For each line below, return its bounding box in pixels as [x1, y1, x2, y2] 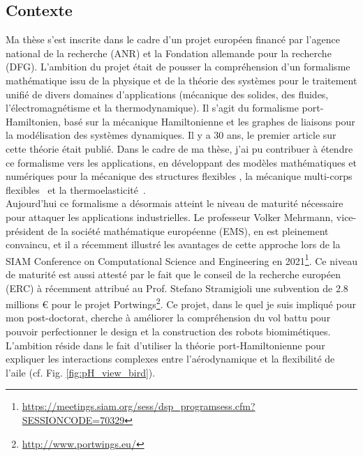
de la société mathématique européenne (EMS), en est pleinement [47, 223, 329, 238]
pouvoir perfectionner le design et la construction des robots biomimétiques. [6, 324, 331, 338]
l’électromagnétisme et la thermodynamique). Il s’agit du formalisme [6, 100, 299, 115]
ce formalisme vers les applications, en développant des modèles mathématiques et [6, 155, 357, 169]
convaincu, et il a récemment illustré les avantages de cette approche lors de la [6, 237, 341, 252]
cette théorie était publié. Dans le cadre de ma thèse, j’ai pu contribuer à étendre [6, 141, 353, 155]
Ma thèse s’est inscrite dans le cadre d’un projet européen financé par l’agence [6, 32, 340, 47]
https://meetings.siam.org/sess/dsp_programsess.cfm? [22, 399, 255, 413]
